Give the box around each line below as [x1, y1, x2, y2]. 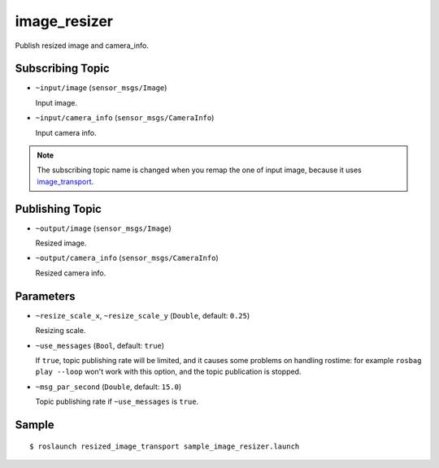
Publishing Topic [15, 201, 102, 215]
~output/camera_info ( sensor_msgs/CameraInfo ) [35, 253, 219, 263]
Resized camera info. [35, 268, 106, 278]
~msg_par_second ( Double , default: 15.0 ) [35, 382, 182, 392]
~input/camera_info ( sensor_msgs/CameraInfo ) [35, 113, 215, 123]
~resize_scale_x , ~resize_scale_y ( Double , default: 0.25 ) [35, 310, 250, 320]
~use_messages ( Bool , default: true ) [35, 340, 165, 350]
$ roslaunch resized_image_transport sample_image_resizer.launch [29, 441, 300, 451]
